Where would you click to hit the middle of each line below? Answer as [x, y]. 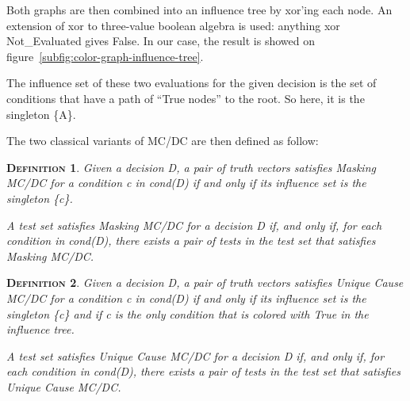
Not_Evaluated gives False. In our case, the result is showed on [161, 41]
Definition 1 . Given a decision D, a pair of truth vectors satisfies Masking [191, 167]
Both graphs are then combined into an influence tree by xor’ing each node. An [199, 10]
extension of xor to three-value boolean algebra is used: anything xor [173, 25]
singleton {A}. [41, 114]
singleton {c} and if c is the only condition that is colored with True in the [188, 313]
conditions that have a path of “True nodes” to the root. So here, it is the [186, 98]
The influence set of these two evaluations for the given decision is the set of [192, 83]
